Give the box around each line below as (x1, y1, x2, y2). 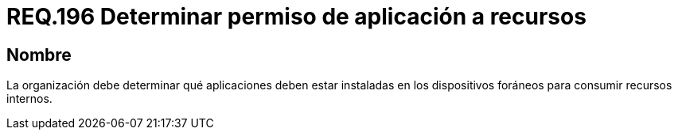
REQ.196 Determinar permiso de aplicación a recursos (6, 3, 586, 30)
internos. (6, 92, 53, 106)
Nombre (6, 44, 72, 65)
